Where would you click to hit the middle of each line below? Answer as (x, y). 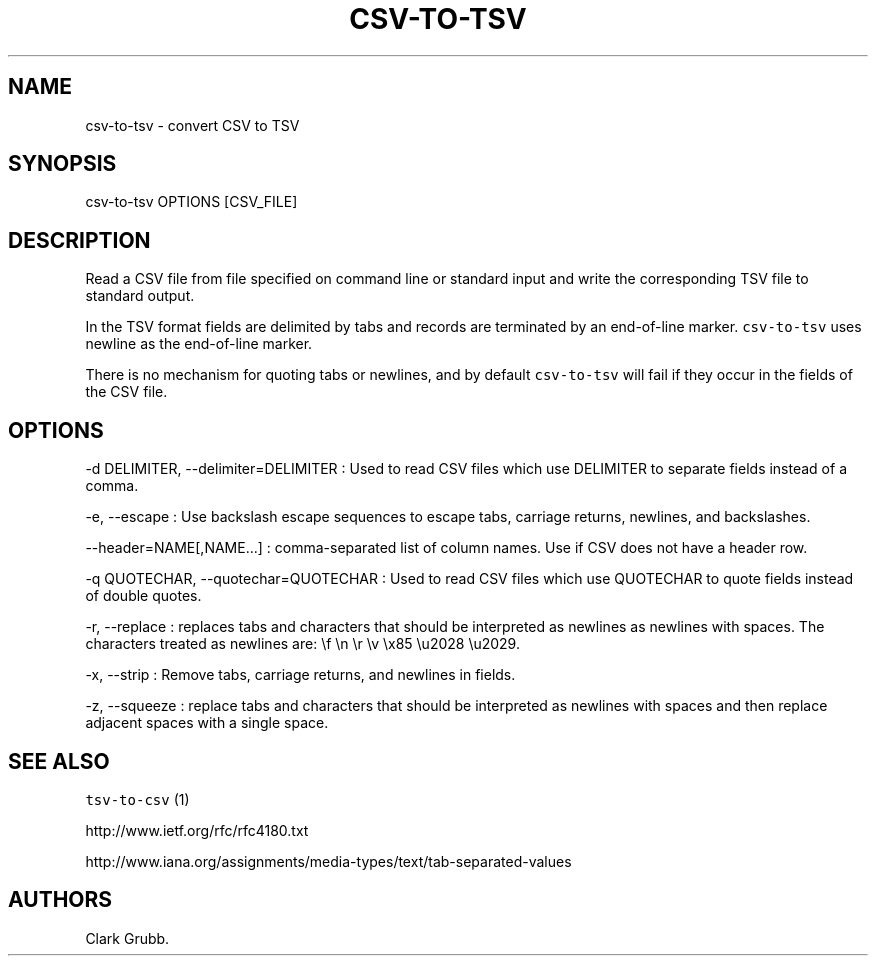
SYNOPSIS (62, 164)
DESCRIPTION (79, 240)
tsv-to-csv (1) (137, 799)
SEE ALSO (59, 761)
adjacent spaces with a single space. (207, 723)
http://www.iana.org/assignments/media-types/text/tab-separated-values (328, 861)
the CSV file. (126, 392)
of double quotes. (143, 596)
